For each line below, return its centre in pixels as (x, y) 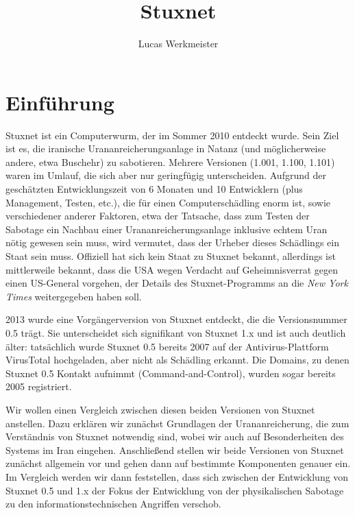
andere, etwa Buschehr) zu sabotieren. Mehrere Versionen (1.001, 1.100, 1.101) (170, 161)
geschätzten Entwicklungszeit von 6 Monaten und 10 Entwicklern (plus (154, 189)
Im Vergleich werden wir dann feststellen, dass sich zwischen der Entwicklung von (177, 476)
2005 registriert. (39, 386)
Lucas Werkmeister (178, 44)
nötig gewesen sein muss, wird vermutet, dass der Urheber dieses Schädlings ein (172, 242)
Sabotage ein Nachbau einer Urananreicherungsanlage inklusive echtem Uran (167, 229)
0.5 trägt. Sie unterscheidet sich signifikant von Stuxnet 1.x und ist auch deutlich (176, 332)
